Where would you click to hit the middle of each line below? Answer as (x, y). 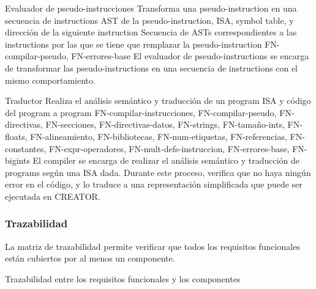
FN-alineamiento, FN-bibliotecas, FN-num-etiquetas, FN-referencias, (159, 136)
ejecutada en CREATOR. (53, 196)
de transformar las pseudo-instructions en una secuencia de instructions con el (151, 68)
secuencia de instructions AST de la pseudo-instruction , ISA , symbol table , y (149, 20)
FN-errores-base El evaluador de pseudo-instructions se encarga (190, 56)
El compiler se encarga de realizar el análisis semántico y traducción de (166, 160)
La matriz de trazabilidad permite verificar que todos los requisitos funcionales (152, 246)
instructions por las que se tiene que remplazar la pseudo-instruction (134, 44)
